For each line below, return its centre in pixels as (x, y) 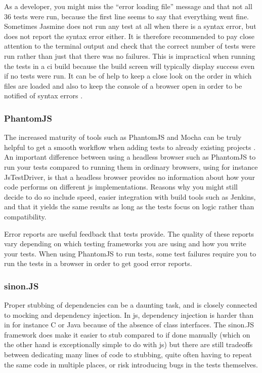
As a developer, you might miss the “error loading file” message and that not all (128, 6)
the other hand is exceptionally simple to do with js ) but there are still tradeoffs (128, 344)
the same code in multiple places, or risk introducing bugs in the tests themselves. (131, 364)
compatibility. (25, 216)
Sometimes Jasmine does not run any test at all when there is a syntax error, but (130, 26)
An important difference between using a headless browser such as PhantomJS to (130, 157)
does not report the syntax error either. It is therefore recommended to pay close (129, 36)
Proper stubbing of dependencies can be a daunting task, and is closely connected (131, 305)
